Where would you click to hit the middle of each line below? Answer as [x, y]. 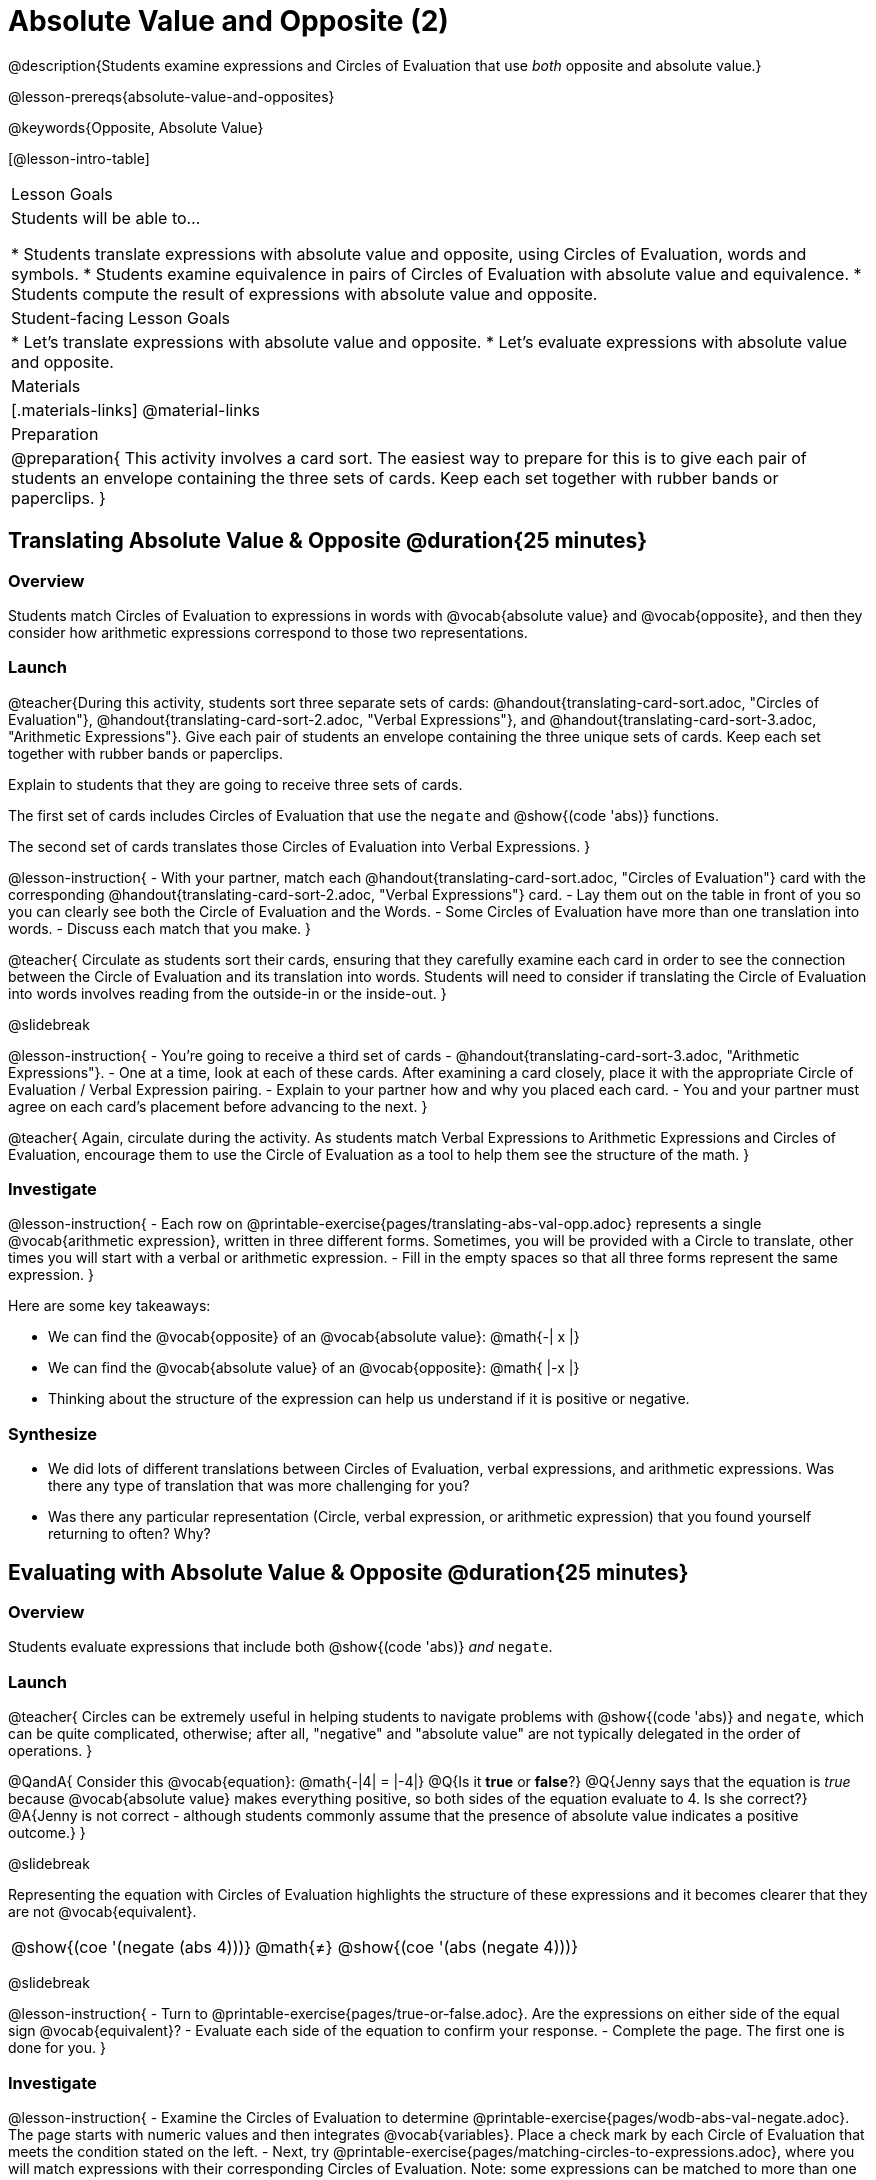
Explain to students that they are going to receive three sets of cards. [235, 784]
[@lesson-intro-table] [79, 158]
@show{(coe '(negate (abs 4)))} [131, 1947]
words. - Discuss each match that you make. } [160, 928]
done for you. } [57, 2048]
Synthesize [53, 1433]
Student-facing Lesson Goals [121, 317]
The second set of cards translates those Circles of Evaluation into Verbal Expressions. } [299, 846]
